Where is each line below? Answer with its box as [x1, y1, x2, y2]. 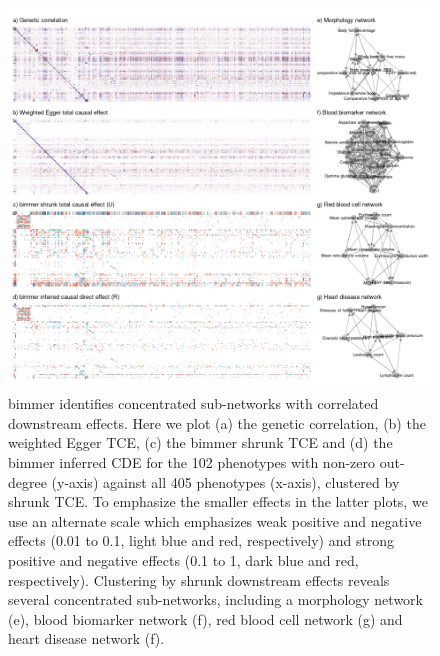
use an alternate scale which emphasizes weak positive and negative [8, 510, 422, 531]
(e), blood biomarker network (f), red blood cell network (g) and [8, 608, 403, 629]
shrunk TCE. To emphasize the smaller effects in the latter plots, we [8, 491, 428, 512]
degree [8, 471, 47, 492]
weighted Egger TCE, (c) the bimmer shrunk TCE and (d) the [8, 432, 393, 453]
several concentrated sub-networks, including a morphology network [8, 589, 423, 610]
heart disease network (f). [8, 628, 165, 649]
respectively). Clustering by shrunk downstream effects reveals [8, 569, 390, 590]
